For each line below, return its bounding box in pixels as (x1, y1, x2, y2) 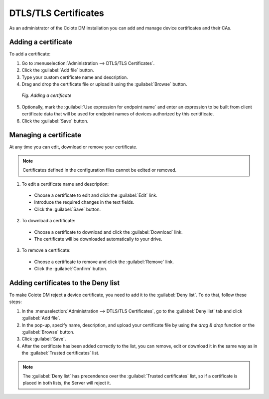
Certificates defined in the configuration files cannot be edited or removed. (22, 167, 177, 173)
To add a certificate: (9, 51, 51, 57)
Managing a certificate (9, 131, 82, 139)
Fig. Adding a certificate (21, 92, 72, 98)
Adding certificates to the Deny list (9, 279, 120, 287)
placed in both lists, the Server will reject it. (22, 380, 112, 386)
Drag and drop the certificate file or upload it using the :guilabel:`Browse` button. (21, 81, 187, 87)
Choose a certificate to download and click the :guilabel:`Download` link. (34, 229, 183, 235)
